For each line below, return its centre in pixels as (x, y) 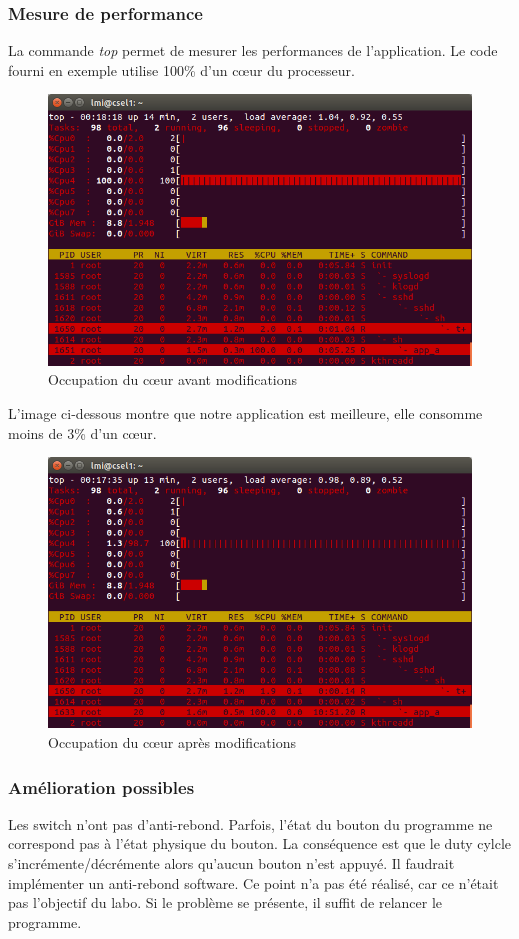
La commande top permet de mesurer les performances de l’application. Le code (253, 50)
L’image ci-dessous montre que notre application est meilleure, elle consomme (245, 412)
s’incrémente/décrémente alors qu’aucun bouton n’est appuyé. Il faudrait (231, 863)
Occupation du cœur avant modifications (173, 379)
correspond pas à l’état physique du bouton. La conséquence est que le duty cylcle (260, 843)
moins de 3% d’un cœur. (82, 432)
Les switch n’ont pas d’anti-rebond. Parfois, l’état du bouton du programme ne (250, 823)
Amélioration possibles (101, 786)
